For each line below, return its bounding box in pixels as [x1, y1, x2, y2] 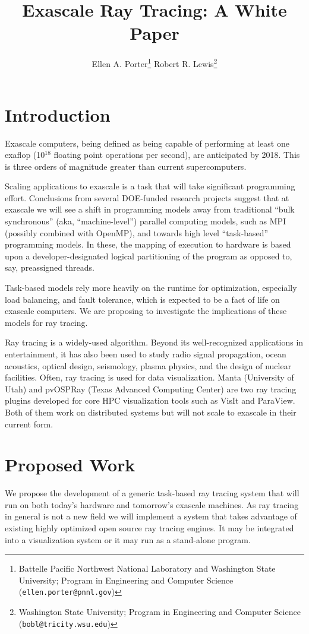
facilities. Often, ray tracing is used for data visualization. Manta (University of [5, 371, 294, 383]
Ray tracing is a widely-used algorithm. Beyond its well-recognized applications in [5, 336, 304, 348]
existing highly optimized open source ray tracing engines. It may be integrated [5, 522, 294, 534]
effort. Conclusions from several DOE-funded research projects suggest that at [5, 191, 289, 204]
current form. [5, 417, 53, 430]
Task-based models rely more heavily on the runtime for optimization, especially [5, 281, 297, 294]
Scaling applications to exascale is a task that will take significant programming [5, 180, 295, 192]
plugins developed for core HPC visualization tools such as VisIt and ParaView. [5, 394, 295, 407]
